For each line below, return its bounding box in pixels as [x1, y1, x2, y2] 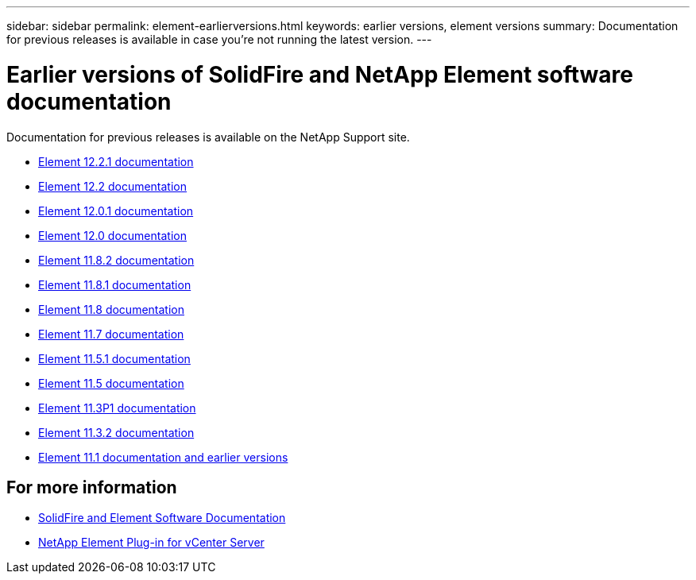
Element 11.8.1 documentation [38, 277, 191, 292]
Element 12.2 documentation [38, 179, 188, 193]
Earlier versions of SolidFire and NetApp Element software [6, 60, 633, 88]
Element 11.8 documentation [38, 302, 184, 316]
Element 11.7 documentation [38, 327, 184, 341]
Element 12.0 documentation [38, 228, 187, 242]
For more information [6, 477, 177, 497]
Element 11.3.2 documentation [38, 425, 195, 439]
